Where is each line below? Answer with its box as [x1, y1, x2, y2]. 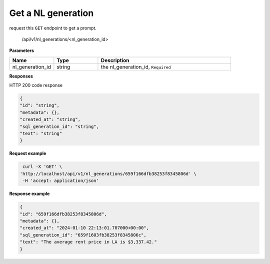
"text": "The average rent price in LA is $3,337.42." [19, 239, 157, 245]
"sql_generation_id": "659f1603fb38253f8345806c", [19, 232, 147, 237]
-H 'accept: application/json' [22, 178, 99, 183]
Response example [9, 190, 50, 197]
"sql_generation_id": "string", [19, 123, 99, 129]
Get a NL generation [9, 7, 94, 18]
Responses [9, 73, 33, 79]
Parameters [9, 47, 34, 53]
